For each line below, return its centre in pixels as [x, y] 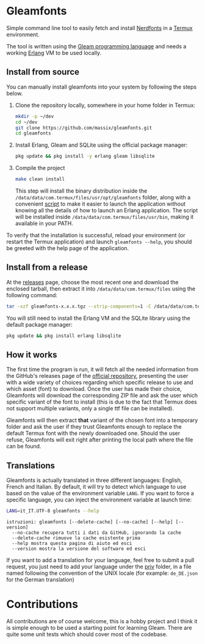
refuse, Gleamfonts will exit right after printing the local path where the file [100, 440]
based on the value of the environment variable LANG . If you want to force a [100, 494]
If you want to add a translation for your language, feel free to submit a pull [100, 560]
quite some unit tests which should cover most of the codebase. [87, 634]
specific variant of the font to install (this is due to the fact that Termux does [102, 402]
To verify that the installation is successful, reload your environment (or [96, 235]
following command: [32, 295]
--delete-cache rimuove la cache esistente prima [76, 538]
